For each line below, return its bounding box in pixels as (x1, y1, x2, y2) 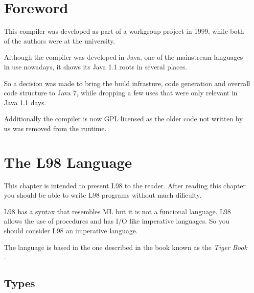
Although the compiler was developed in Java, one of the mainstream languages (4, 52, 243, 62)
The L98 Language (4, 152, 132, 172)
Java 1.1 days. (4, 97, 46, 107)
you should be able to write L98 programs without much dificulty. (4, 190, 202, 200)
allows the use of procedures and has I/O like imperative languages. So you (4, 216, 230, 226)
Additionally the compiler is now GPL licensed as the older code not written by (4, 113, 243, 124)
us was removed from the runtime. (4, 123, 107, 133)
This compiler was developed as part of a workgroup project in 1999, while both (4, 26, 244, 36)
